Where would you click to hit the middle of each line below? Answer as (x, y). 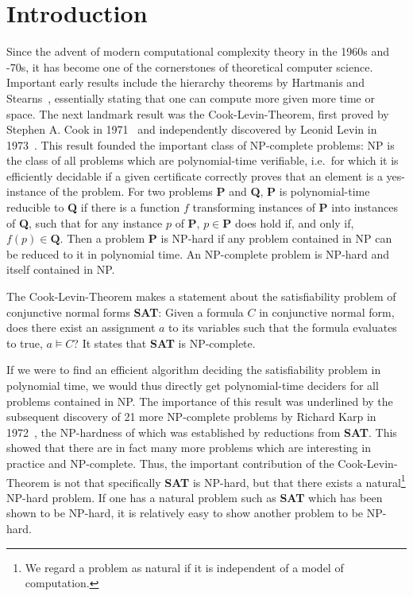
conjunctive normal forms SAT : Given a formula (125, 312)
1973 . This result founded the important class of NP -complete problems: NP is (201, 144)
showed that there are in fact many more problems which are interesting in (189, 448)
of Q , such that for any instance (85, 222)
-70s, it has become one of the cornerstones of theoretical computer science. (190, 66)
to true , (25, 343)
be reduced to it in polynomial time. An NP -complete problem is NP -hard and (198, 253)
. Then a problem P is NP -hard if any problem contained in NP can (226, 238)
